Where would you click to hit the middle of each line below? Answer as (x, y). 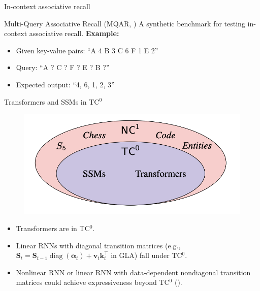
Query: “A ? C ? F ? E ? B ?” (63, 67)
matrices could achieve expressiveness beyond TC (93, 282)
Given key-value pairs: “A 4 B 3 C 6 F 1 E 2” (87, 50)
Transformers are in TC (53, 228)
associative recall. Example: (74, 33)
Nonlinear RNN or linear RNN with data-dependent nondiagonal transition (133, 272)
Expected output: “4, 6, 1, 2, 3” (65, 84)
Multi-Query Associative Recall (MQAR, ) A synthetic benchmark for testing (125, 23)
